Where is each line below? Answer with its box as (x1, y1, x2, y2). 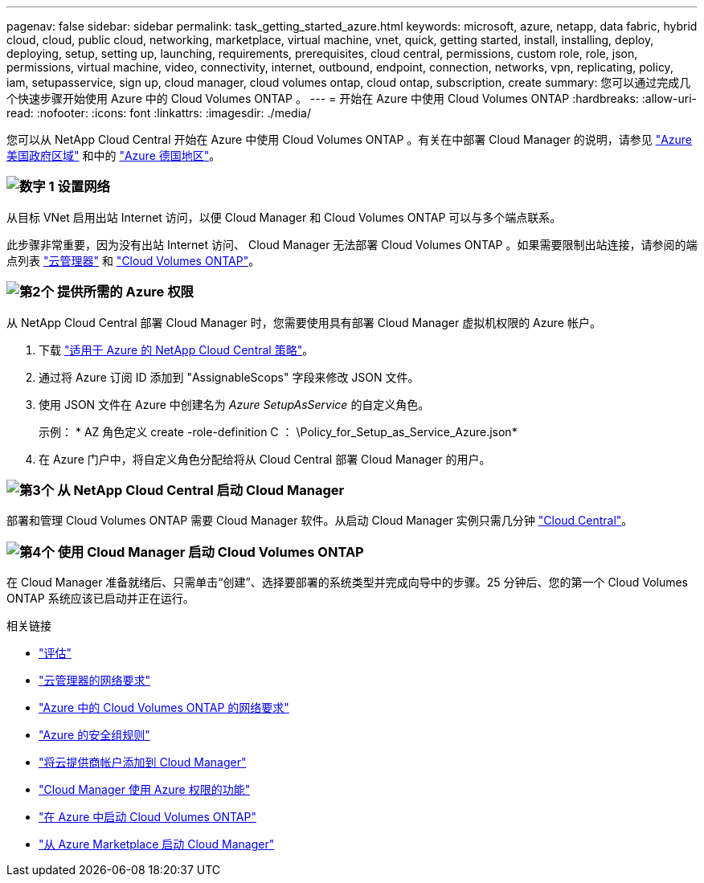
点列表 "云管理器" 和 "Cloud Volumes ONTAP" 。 (6, 253, 260, 268)
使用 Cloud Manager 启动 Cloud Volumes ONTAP (57, 543, 364, 560)
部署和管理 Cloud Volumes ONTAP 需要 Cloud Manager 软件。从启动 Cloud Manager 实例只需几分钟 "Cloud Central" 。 (6, 513, 633, 528)
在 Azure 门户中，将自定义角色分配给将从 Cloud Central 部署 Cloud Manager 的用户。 (39, 452, 491, 466)
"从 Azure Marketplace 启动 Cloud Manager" (39, 837, 275, 851)
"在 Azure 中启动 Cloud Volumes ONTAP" (39, 810, 256, 824)
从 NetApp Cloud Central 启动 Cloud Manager (57, 481, 345, 498)
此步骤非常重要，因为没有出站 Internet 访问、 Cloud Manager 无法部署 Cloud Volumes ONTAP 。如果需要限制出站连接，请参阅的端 (6, 237, 698, 251)
